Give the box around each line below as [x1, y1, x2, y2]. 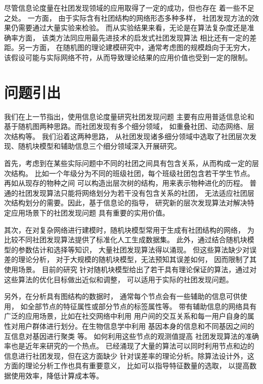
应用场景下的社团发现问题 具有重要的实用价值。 [11, 207, 169, 218]
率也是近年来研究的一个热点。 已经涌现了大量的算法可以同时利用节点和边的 [4, 340, 254, 351]
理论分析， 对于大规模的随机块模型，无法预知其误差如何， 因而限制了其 [18, 254, 257, 265]
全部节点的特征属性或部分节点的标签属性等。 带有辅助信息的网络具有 [27, 301, 257, 311]
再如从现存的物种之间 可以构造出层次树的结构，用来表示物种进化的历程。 [4, 178, 247, 188]
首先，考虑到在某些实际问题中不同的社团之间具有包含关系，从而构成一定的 [4, 158, 252, 168]
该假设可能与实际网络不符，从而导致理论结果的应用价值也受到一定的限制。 [4, 52, 252, 62]
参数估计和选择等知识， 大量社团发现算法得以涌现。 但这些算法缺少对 [18, 244, 250, 254]
